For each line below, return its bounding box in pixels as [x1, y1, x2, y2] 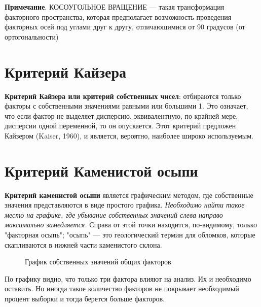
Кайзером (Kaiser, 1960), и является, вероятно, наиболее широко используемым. [5, 130, 254, 141]
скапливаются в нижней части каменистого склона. [5, 239, 162, 250]
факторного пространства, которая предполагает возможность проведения [5, 11, 232, 22]
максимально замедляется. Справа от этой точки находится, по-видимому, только [5, 219, 257, 230]
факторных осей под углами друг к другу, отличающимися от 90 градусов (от [5, 21, 245, 32]
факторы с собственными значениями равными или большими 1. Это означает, [5, 100, 248, 111]
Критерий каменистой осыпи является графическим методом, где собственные [5, 189, 253, 200]
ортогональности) [5, 31, 59, 42]
